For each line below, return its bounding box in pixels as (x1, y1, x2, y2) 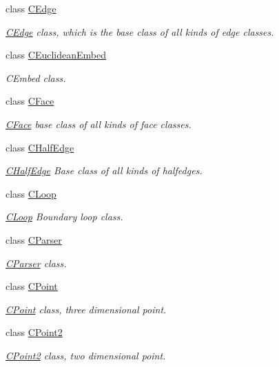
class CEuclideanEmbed (6, 48, 107, 62)
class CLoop (6, 186, 56, 200)
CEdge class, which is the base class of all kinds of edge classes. (6, 24, 274, 39)
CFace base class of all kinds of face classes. (6, 116, 192, 131)
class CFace (6, 94, 54, 108)
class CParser (6, 232, 62, 247)
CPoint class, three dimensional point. (6, 302, 167, 316)
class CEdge (6, 1, 56, 15)
